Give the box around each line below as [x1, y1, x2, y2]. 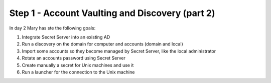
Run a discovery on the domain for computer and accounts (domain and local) [22, 41, 183, 47]
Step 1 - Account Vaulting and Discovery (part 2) [9, 7, 215, 18]
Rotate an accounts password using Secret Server [22, 55, 125, 61]
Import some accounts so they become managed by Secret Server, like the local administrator [22, 48, 216, 54]
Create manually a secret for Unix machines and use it [22, 62, 134, 68]
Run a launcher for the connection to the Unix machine [22, 69, 135, 75]
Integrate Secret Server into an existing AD [22, 34, 110, 40]
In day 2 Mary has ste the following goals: [9, 25, 96, 31]
